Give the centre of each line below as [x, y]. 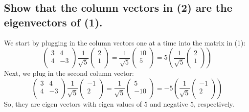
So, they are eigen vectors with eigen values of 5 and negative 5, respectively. [119, 103]
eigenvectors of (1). [53, 22]
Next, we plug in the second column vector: [69, 73]
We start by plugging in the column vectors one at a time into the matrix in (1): [125, 42]
